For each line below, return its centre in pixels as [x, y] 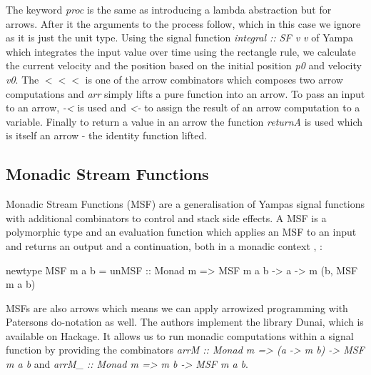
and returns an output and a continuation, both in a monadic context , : [164, 245]
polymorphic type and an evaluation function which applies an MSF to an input [181, 232]
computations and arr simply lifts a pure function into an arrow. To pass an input [185, 93]
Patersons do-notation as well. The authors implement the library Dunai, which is [185, 322]
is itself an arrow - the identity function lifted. [107, 135]
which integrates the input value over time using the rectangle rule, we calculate [181, 51]
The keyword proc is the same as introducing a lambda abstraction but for [169, 9]
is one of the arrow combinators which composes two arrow [214, 79]
